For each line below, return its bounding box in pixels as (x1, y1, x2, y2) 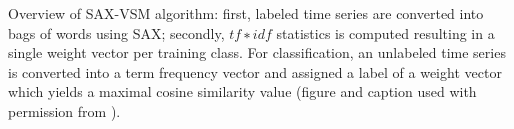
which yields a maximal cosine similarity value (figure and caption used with (8, 81, 477, 102)
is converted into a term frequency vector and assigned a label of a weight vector (8, 61, 502, 82)
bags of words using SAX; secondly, (8, 22, 225, 43)
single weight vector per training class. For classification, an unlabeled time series (8, 42, 506, 63)
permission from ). (8, 100, 121, 121)
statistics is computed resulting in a (276, 22, 495, 43)
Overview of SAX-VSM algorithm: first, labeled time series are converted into (8, 3, 484, 23)
